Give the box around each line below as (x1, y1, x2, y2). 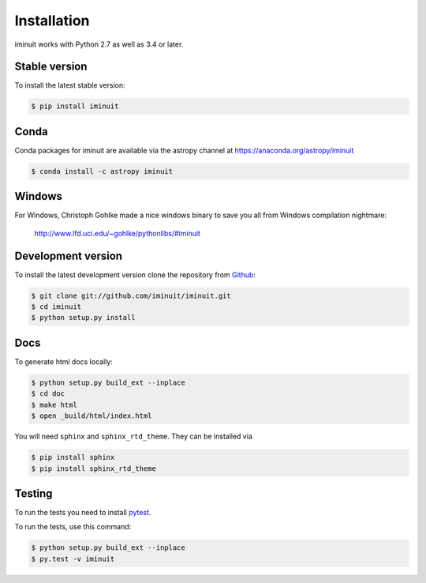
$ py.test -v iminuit (31, 554, 115, 563)
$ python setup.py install (31, 313, 136, 322)
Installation (14, 12, 90, 29)
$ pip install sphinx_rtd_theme (31, 464, 157, 473)
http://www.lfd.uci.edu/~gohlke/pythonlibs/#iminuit (34, 228, 201, 238)
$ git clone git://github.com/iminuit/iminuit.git (31, 291, 232, 300)
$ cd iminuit (31, 303, 82, 311)
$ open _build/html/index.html (31, 412, 153, 420)
